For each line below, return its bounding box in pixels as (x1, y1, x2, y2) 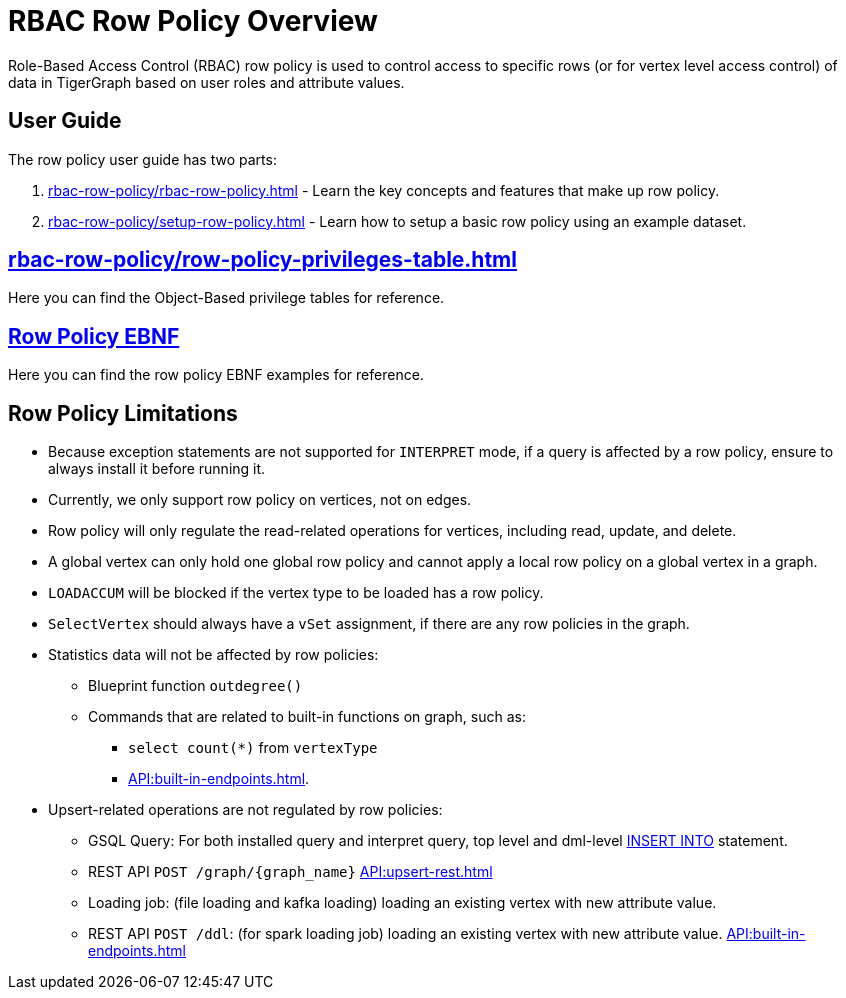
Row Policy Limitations (8, 400, 238, 426)
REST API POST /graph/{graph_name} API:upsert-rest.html (88, 863, 493, 881)
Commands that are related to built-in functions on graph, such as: (88, 708, 526, 726)
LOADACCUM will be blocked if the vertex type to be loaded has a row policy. (48, 584, 544, 602)
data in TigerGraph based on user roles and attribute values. (8, 73, 405, 91)
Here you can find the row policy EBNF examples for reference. (8, 366, 424, 384)
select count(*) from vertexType (128, 739, 378, 757)
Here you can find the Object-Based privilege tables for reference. (8, 289, 445, 307)
